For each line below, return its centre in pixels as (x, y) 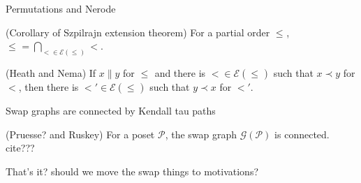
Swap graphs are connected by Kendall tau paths (111, 111)
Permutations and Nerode (61, 8)
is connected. (302, 134)
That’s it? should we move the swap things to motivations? (132, 171)
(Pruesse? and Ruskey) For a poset (80, 134)
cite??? (20, 148)
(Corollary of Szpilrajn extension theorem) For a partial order (138, 32)
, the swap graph (201, 134)
